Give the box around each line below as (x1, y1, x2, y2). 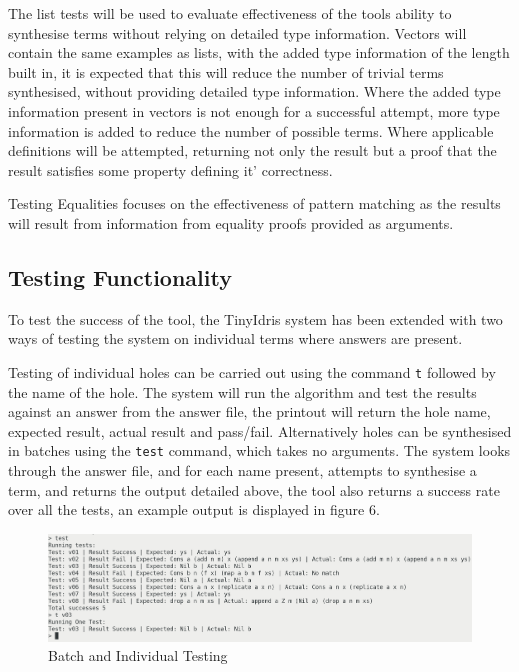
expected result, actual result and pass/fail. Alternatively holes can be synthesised (8, 420, 512, 441)
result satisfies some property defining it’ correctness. (8, 159, 333, 180)
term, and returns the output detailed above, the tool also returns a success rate (8, 479, 500, 500)
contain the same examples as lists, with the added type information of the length (8, 42, 510, 63)
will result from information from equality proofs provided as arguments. (8, 212, 454, 233)
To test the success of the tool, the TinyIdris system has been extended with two (8, 308, 503, 329)
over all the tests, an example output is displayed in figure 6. (8, 499, 380, 520)
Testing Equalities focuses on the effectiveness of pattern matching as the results (8, 193, 501, 214)
